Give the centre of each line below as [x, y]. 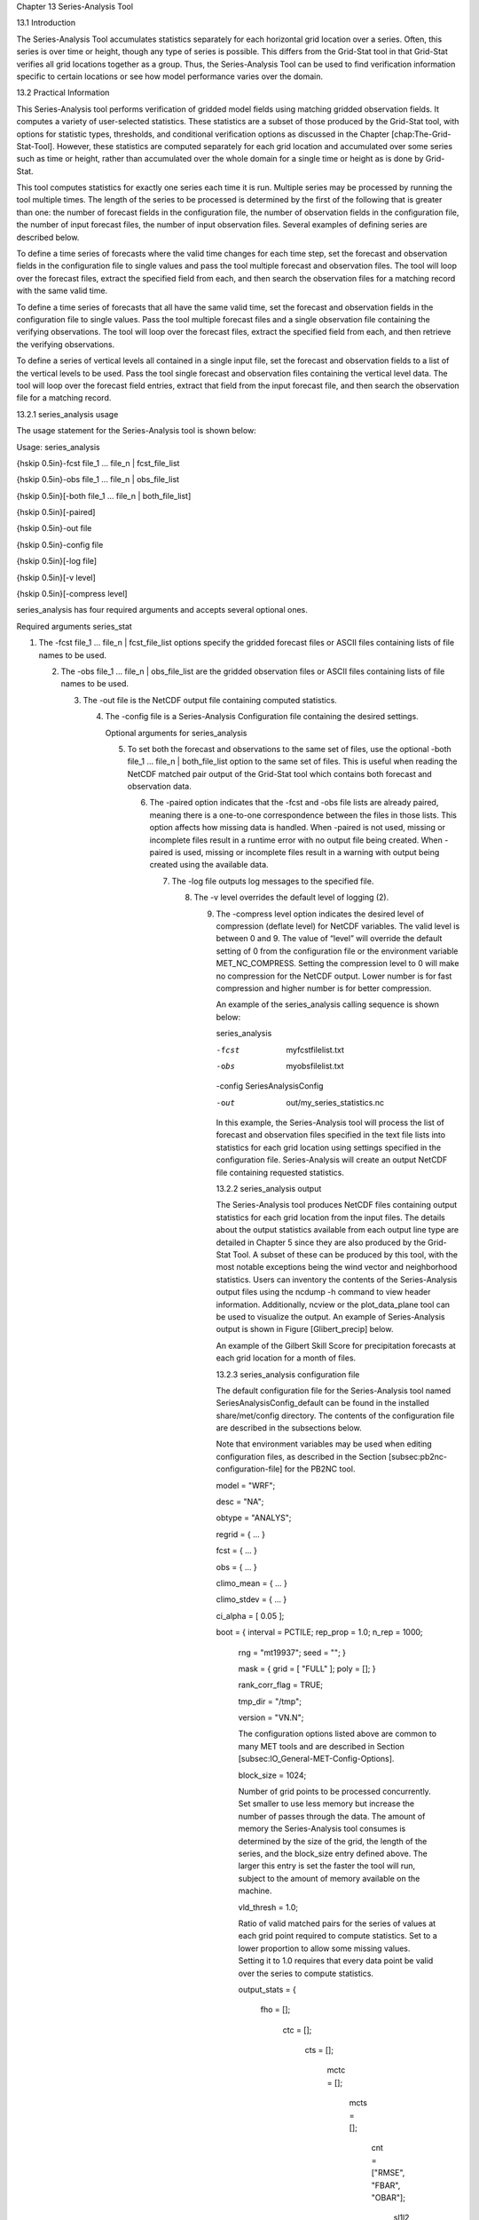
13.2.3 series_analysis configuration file [288, 1374]
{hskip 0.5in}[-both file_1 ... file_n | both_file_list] [104, 496]
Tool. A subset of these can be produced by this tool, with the [346, 1254]
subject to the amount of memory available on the [329, 1878]
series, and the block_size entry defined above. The [333, 1853]
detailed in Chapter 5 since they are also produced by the [321, 1242]
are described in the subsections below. [289, 1428]
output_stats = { [267, 1989]
